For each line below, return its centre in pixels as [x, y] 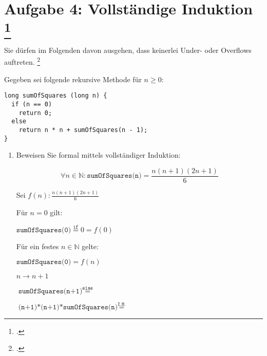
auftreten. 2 [22, 61]
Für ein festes [37, 246]
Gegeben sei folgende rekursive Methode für [73, 79]
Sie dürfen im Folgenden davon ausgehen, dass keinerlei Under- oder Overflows [128, 50]
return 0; [35, 113]
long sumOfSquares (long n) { [56, 96]
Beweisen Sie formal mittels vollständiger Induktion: [98, 155]
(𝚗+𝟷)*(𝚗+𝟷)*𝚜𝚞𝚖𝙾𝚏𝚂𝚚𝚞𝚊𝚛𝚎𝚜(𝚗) [68, 307]
